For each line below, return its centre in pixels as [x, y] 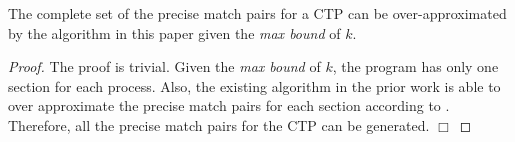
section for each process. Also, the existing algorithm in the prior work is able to [254, 85]
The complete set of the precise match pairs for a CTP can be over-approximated [257, 13]
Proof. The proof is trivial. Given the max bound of [164, 66]
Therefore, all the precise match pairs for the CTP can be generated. [219, 124]
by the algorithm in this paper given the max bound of [174, 32]
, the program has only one [415, 66]
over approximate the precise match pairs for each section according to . [229, 105]
